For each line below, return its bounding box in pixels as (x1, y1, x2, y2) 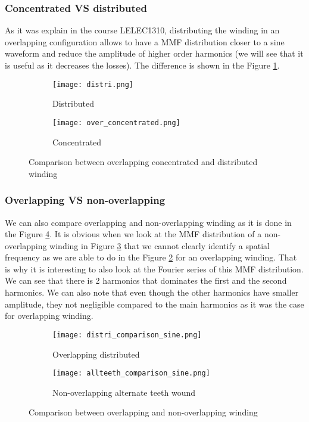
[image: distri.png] (52, 80, 134, 89)
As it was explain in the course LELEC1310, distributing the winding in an (5, 24, 280, 36)
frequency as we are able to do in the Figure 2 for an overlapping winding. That (5, 251, 297, 263)
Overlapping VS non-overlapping (5, 193, 166, 207)
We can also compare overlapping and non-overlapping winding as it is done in (5, 216, 292, 228)
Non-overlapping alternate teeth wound (52, 386, 196, 398)
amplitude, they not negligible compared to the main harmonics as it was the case (5, 297, 304, 310)
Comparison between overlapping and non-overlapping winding (29, 406, 258, 418)
